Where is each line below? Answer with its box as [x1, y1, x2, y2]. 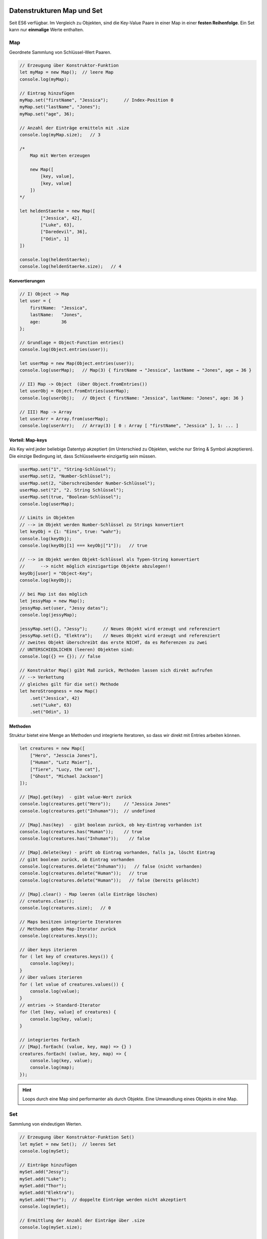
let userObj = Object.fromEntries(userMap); [19, 388, 130, 394]
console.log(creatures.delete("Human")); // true [19, 870, 148, 876]
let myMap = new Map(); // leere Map [19, 69, 114, 75]
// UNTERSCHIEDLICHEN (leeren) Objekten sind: [19, 647, 134, 652]
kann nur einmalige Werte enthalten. [9, 26, 84, 32]
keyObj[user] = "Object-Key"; [19, 570, 93, 576]
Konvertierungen [9, 278, 45, 283]
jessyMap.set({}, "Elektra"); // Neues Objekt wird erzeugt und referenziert [19, 633, 221, 639]
